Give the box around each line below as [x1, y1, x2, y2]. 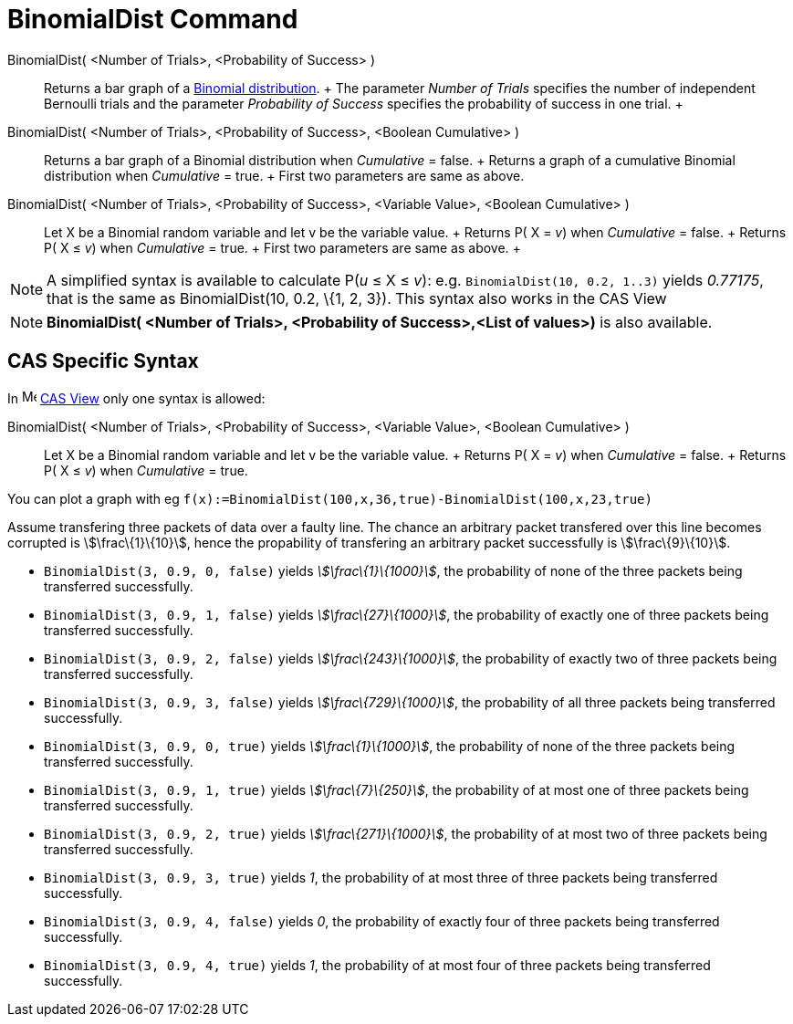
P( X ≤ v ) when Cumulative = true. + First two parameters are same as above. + [44, 239, 521, 256]
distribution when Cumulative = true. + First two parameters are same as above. [44, 167, 525, 183]
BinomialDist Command [7, 4, 298, 35]
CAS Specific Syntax [7, 350, 199, 373]
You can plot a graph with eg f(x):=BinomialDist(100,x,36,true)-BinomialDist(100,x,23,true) [7, 490, 652, 507]
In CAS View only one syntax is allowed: [7, 390, 266, 406]
